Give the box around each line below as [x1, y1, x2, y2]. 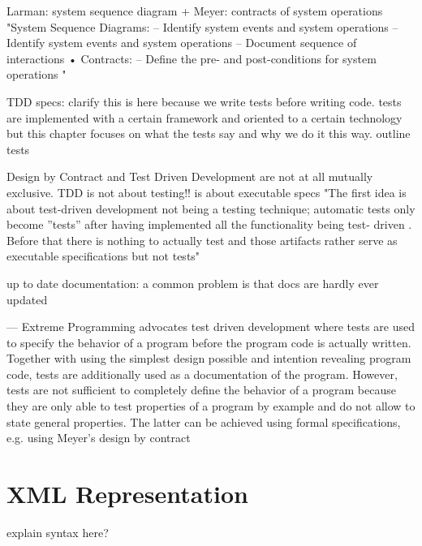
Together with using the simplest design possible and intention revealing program [6, 350, 411, 367]
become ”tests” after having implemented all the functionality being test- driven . [6, 216, 412, 233]
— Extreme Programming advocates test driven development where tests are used [6, 318, 416, 335]
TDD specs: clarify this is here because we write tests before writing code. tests [6, 92, 402, 110]
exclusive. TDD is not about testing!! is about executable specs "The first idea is [6, 183, 407, 200]
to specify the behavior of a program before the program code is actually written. [6, 333, 411, 350]
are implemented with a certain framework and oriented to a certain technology [6, 109, 403, 126]
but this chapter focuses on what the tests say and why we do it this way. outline [6, 125, 411, 142]
